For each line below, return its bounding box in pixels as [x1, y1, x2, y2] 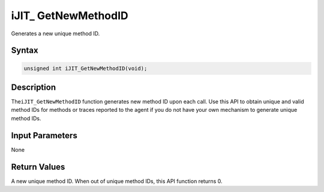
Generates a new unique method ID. [11, 30, 100, 37]
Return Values [11, 161, 65, 172]
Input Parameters [11, 130, 77, 141]
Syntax [11, 45, 38, 56]
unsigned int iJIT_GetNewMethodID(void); [23, 65, 148, 72]
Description [11, 82, 56, 92]
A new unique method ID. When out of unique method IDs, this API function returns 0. [11, 177, 223, 185]
